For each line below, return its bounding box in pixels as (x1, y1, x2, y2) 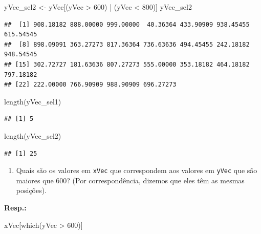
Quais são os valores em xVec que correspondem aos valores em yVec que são (16, 165, 257, 176)
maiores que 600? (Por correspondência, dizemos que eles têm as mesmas (16, 175, 245, 185)
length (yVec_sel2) (4, 130, 61, 141)
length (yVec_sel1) (4, 96, 61, 107)
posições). (16, 185, 47, 196)
